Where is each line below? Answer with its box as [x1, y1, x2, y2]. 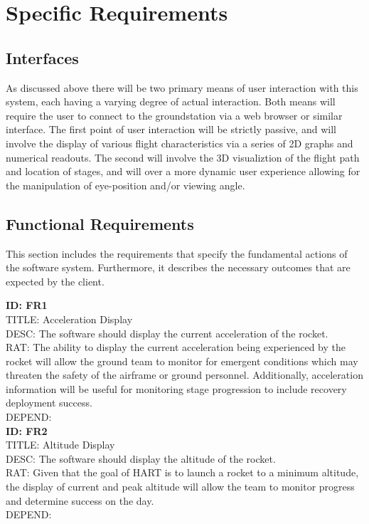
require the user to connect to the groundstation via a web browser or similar [6, 108, 343, 122]
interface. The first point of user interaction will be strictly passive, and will [6, 122, 336, 137]
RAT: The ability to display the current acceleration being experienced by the [6, 340, 346, 355]
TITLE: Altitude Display [6, 437, 115, 452]
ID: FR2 [6, 423, 48, 438]
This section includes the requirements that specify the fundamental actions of [6, 246, 348, 261]
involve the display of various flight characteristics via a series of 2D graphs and [6, 135, 353, 150]
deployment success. [6, 395, 92, 410]
